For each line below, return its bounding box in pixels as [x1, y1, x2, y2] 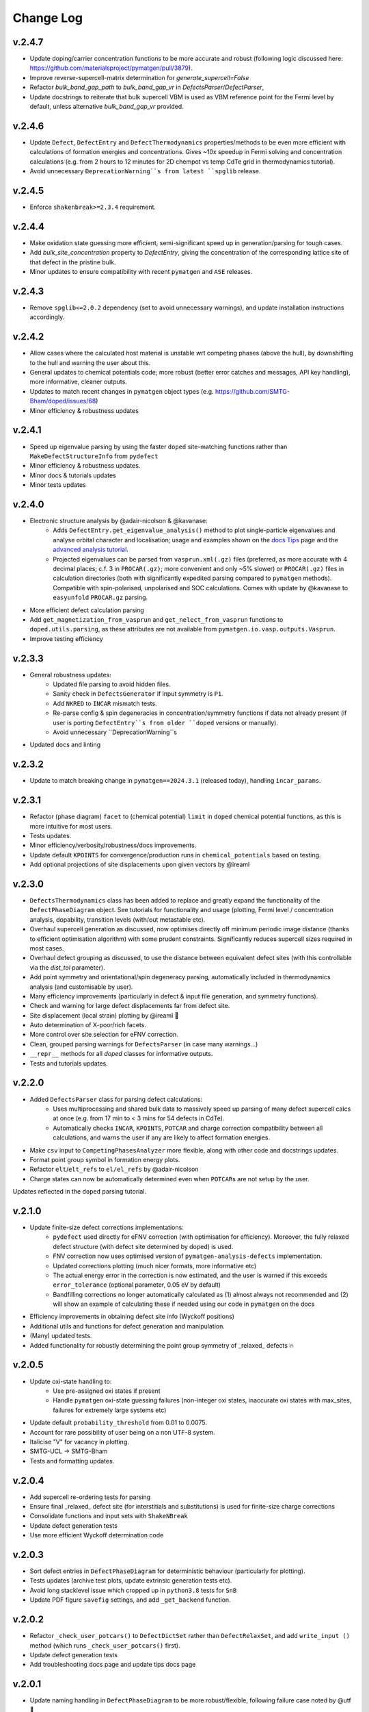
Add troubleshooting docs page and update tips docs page [29, 1661, 196, 1669]
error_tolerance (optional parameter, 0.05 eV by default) [53, 1281, 221, 1289]
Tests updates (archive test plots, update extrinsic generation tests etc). [29, 1576, 232, 1585]
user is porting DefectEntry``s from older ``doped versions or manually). [53, 718, 278, 727]
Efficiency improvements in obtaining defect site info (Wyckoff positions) [29, 1312, 235, 1321]
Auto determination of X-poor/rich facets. [29, 1021, 146, 1029]
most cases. [29, 944, 64, 952]
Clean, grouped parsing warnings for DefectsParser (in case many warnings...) [29, 1040, 258, 1048]
